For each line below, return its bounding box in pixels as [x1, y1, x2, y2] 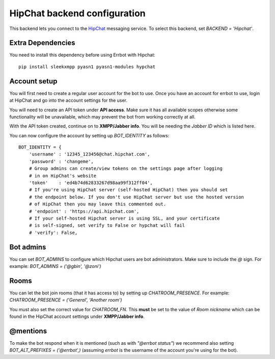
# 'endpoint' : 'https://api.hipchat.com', [29, 208, 140, 214]
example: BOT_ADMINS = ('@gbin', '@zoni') [9, 263, 101, 270]
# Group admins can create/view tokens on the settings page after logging [29, 166, 223, 171]
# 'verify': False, [29, 229, 78, 235]
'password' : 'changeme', [29, 158, 94, 164]
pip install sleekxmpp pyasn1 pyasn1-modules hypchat [18, 64, 155, 70]
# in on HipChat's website [29, 173, 97, 178]
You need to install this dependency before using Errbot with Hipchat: [9, 52, 155, 58]
